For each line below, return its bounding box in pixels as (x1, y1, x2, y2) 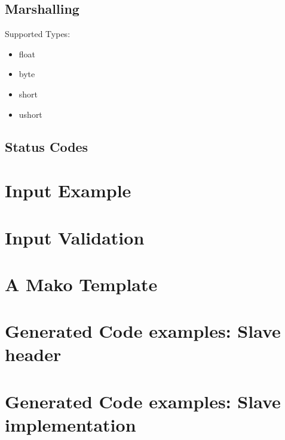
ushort (19, 108, 42, 120)
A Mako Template (5, 271, 158, 296)
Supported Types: (5, 27, 71, 40)
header (5, 342, 62, 366)
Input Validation (5, 225, 145, 249)
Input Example (5, 178, 131, 203)
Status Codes (5, 137, 88, 155)
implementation (5, 412, 136, 437)
